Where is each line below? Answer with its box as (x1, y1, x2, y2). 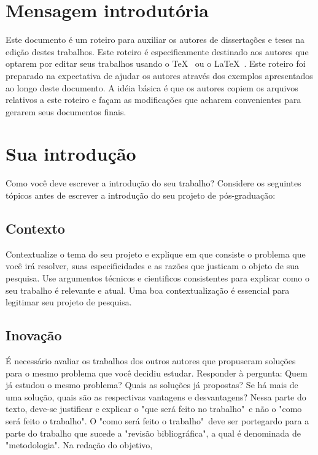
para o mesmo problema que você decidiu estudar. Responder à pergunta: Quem (6, 366, 308, 379)
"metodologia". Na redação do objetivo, (6, 438, 153, 451)
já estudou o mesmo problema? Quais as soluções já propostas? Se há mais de (6, 378, 298, 391)
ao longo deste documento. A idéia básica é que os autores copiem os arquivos (6, 81, 298, 94)
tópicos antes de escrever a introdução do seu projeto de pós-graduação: (6, 189, 276, 201)
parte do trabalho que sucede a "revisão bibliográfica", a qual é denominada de (6, 426, 301, 439)
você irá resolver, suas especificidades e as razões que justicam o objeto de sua (6, 259, 299, 272)
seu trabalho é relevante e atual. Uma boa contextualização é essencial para (6, 283, 290, 296)
